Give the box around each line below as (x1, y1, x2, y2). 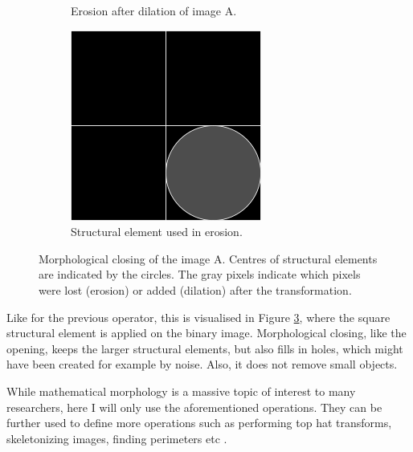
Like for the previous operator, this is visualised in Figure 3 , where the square (6, 308, 391, 325)
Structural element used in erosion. (71, 223, 243, 240)
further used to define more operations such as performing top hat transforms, (6, 414, 392, 431)
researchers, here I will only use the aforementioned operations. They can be (6, 398, 382, 415)
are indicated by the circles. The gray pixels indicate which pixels (39, 266, 361, 283)
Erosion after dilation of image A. (71, 2, 237, 18)
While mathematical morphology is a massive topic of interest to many (6, 382, 356, 399)
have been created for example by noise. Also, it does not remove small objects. (6, 356, 398, 373)
